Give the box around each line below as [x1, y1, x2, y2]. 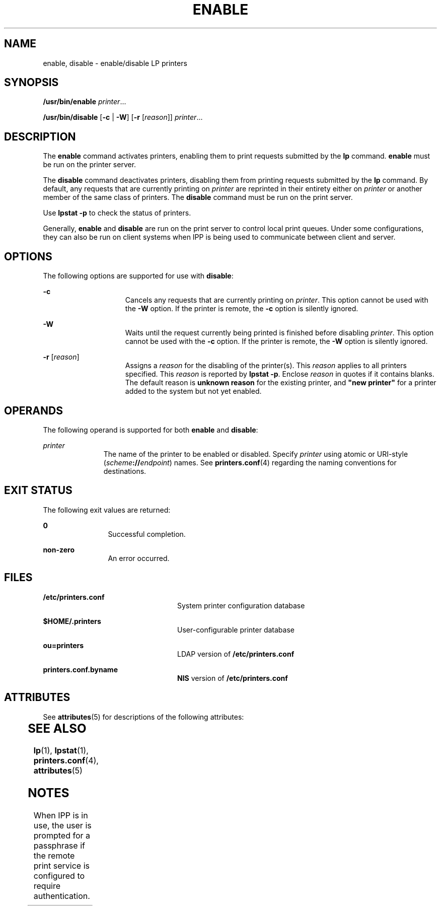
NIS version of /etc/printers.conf [177, 673, 288, 682]
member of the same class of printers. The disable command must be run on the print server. [43, 193, 353, 202]
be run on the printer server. [43, 160, 136, 169]
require [33, 881, 61, 891]
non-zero [43, 545, 75, 554]
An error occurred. [108, 553, 170, 563]
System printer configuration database [177, 601, 305, 610]
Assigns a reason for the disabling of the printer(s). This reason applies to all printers [125, 361, 407, 370]
